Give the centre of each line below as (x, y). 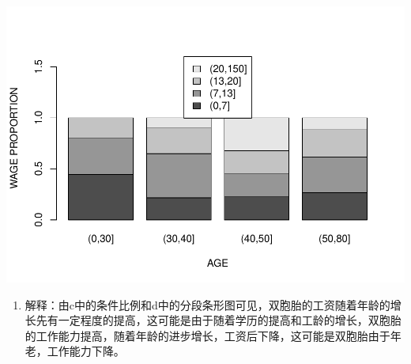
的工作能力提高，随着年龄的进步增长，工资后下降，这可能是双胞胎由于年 (213, 335)
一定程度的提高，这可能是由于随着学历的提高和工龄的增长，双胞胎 (230, 320)
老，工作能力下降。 (75, 351)
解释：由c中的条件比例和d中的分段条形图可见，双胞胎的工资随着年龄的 (207, 304)
